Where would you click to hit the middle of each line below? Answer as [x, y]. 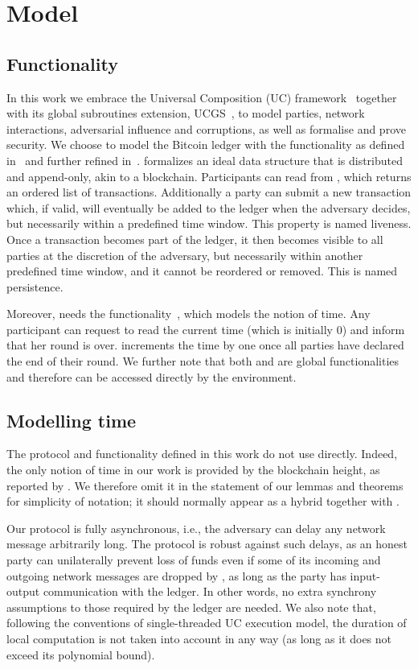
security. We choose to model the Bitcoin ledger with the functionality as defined [206, 145]
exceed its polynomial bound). [81, 654]
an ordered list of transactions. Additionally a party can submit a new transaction [209, 192]
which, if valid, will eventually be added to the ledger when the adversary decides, [209, 207]
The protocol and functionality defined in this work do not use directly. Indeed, [202, 454]
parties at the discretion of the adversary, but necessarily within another [185, 255]
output [23, 591]
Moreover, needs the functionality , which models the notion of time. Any [189, 314]
